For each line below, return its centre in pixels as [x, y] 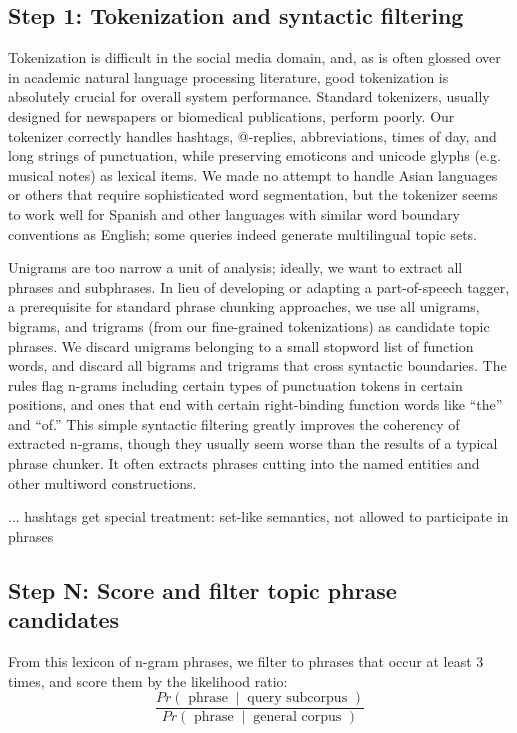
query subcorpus [297, 698]
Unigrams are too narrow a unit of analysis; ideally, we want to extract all [235, 267]
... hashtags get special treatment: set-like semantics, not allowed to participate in [258, 516]
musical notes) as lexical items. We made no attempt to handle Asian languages [253, 174]
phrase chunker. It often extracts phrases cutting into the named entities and [244, 463]
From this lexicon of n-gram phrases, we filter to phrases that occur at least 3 [246, 661]
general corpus [297, 717]
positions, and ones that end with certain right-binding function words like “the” [255, 404]
